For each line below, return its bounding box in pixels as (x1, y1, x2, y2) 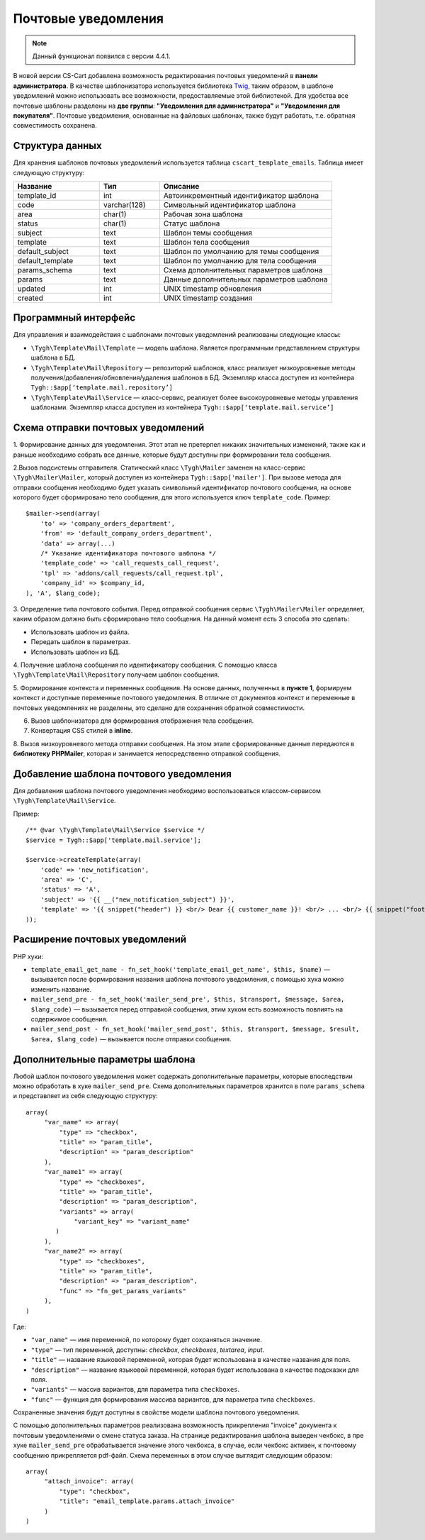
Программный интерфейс (13, 312, 136, 324)
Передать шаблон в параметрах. (30, 638, 131, 646)
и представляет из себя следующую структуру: (13, 1092, 159, 1100)
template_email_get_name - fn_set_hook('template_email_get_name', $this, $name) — (30, 965, 331, 973)
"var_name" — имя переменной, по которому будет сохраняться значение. (30, 1336, 262, 1344)
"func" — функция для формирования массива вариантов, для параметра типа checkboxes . (30, 1395, 315, 1404)
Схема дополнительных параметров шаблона (163, 265, 323, 275)
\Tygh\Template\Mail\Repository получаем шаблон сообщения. (13, 670, 220, 679)
